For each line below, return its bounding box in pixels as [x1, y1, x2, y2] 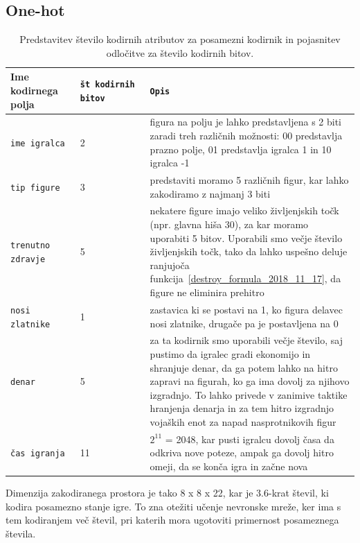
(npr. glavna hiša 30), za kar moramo [150, 217, 309, 232]
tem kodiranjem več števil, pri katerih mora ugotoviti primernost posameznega [6, 512, 339, 527]
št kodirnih [80, 80, 135, 90]
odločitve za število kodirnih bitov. [106, 45, 254, 60]
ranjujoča [150, 257, 190, 272]
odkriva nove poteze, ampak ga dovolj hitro [150, 445, 334, 460]
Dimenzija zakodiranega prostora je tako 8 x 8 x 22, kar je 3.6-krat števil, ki [6, 485, 329, 500]
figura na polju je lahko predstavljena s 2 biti [150, 114, 341, 129]
